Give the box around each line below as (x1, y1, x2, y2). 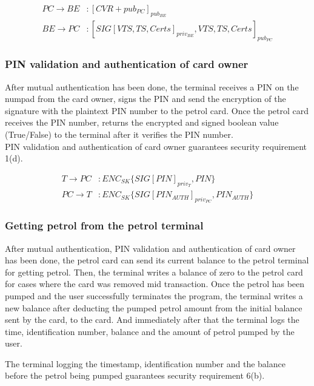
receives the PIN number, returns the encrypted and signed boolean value (5, 116, 279, 129)
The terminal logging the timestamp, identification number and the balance (5, 357, 286, 370)
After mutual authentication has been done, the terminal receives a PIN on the (5, 80, 299, 93)
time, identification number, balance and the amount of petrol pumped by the (5, 325, 295, 337)
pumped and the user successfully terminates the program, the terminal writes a (5, 289, 303, 302)
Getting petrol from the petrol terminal (5, 218, 204, 233)
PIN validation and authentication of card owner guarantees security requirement (5, 140, 307, 152)
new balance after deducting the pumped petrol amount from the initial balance (5, 301, 302, 314)
